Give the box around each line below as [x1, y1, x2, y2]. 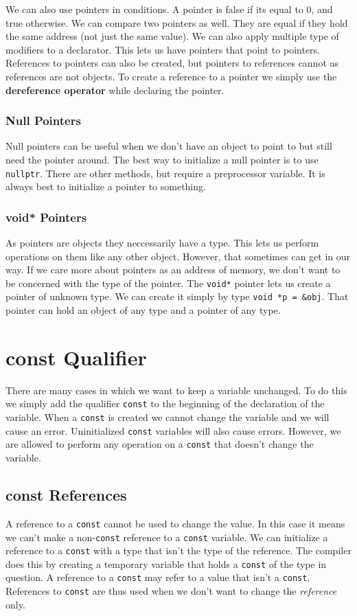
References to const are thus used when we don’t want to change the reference [5, 584, 337, 598]
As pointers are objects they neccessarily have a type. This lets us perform [5, 236, 319, 250]
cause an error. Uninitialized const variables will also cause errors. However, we [5, 423, 341, 437]
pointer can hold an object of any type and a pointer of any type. [5, 303, 281, 317]
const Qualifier [5, 343, 147, 371]
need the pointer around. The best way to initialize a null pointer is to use [5, 152, 319, 166]
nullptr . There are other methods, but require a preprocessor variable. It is [5, 166, 325, 180]
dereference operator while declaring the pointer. [5, 82, 224, 97]
